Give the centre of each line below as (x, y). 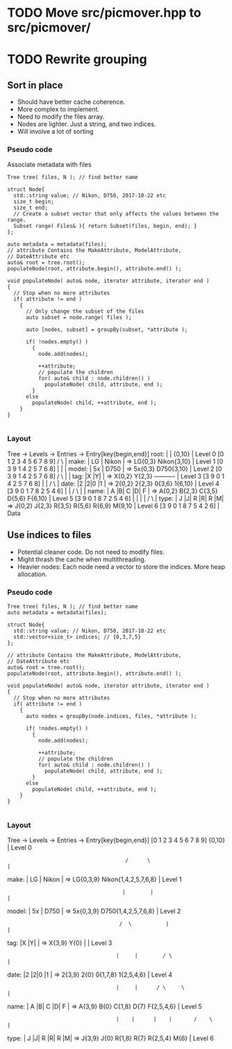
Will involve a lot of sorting (55, 132)
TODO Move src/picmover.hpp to (104, 13)
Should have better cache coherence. (71, 102)
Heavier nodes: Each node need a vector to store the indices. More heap (121, 566)
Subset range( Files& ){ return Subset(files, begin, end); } (105, 226)
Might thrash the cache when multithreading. (82, 559)
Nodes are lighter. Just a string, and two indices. (86, 124)
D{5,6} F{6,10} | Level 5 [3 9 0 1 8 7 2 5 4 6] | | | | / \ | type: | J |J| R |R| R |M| (116, 498)
